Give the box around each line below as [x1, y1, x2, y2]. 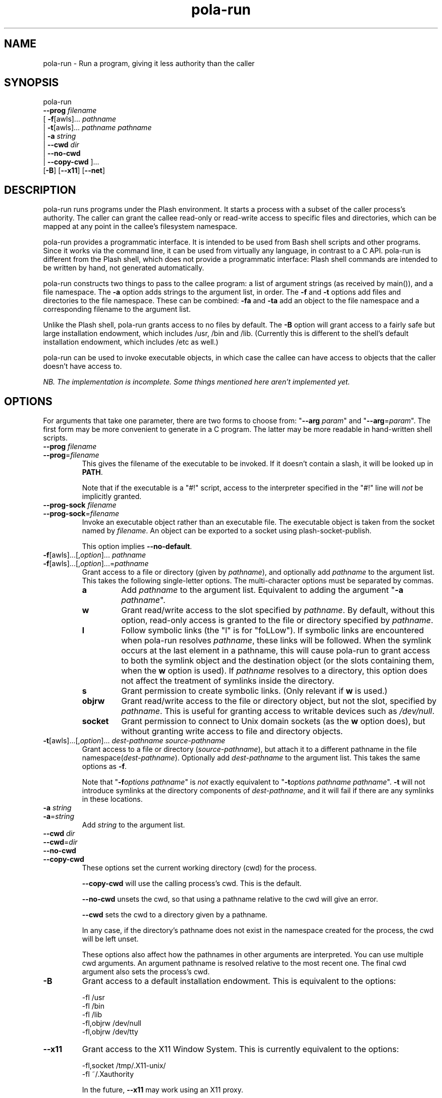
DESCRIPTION [4, 183, 76, 196]
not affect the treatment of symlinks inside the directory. [121, 676, 335, 686]
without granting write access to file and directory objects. [121, 726, 343, 737]
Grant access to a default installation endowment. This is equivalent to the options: [82, 976, 396, 986]
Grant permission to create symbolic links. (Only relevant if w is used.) [121, 686, 388, 696]
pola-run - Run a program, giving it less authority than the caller [43, 59, 255, 68]
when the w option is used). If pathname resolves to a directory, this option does [121, 666, 428, 676]
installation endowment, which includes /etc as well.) [43, 338, 218, 347]
